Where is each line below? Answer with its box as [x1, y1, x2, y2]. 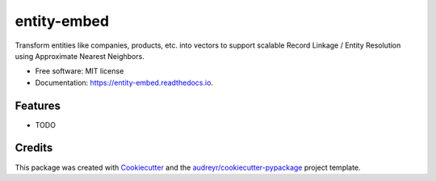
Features [15, 99, 61, 112]
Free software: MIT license [35, 66, 124, 76]
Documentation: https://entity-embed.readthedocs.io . [35, 78, 214, 87]
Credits [15, 141, 53, 155]
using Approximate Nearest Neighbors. [15, 51, 145, 61]
